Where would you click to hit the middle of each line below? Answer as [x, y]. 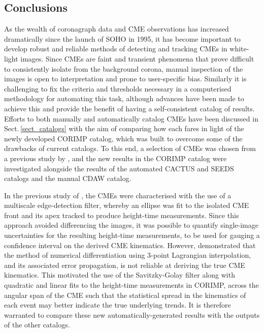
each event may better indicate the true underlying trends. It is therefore [118, 305]
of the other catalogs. [37, 325]
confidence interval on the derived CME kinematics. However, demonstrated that [130, 245]
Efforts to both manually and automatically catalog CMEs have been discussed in [131, 118]
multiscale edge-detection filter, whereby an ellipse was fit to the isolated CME [127, 205]
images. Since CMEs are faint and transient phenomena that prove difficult [137, 58]
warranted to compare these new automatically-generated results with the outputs [132, 314]
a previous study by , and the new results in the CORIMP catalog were [115, 158]
